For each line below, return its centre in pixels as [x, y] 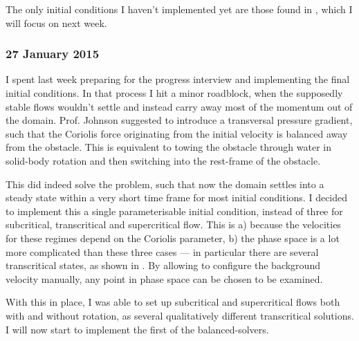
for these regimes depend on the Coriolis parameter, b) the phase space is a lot [173, 238]
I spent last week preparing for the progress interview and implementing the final [178, 79]
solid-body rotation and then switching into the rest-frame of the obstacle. [163, 160]
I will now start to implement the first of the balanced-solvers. [137, 329]
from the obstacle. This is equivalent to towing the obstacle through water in [168, 147]
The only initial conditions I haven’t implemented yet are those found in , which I [179, 9]
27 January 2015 [53, 54]
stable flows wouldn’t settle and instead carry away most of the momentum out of [179, 106]
